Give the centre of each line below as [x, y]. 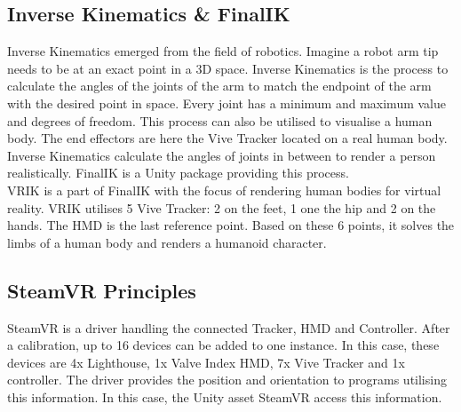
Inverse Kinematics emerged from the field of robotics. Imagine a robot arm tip [223, 51]
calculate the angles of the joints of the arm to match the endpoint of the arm [219, 86]
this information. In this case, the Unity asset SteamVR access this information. [225, 396]
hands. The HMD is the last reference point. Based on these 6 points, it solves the [231, 225]
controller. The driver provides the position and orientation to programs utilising [227, 380]
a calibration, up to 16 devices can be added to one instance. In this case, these [223, 345]
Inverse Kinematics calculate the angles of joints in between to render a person [222, 155]
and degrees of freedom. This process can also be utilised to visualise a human [220, 120]
